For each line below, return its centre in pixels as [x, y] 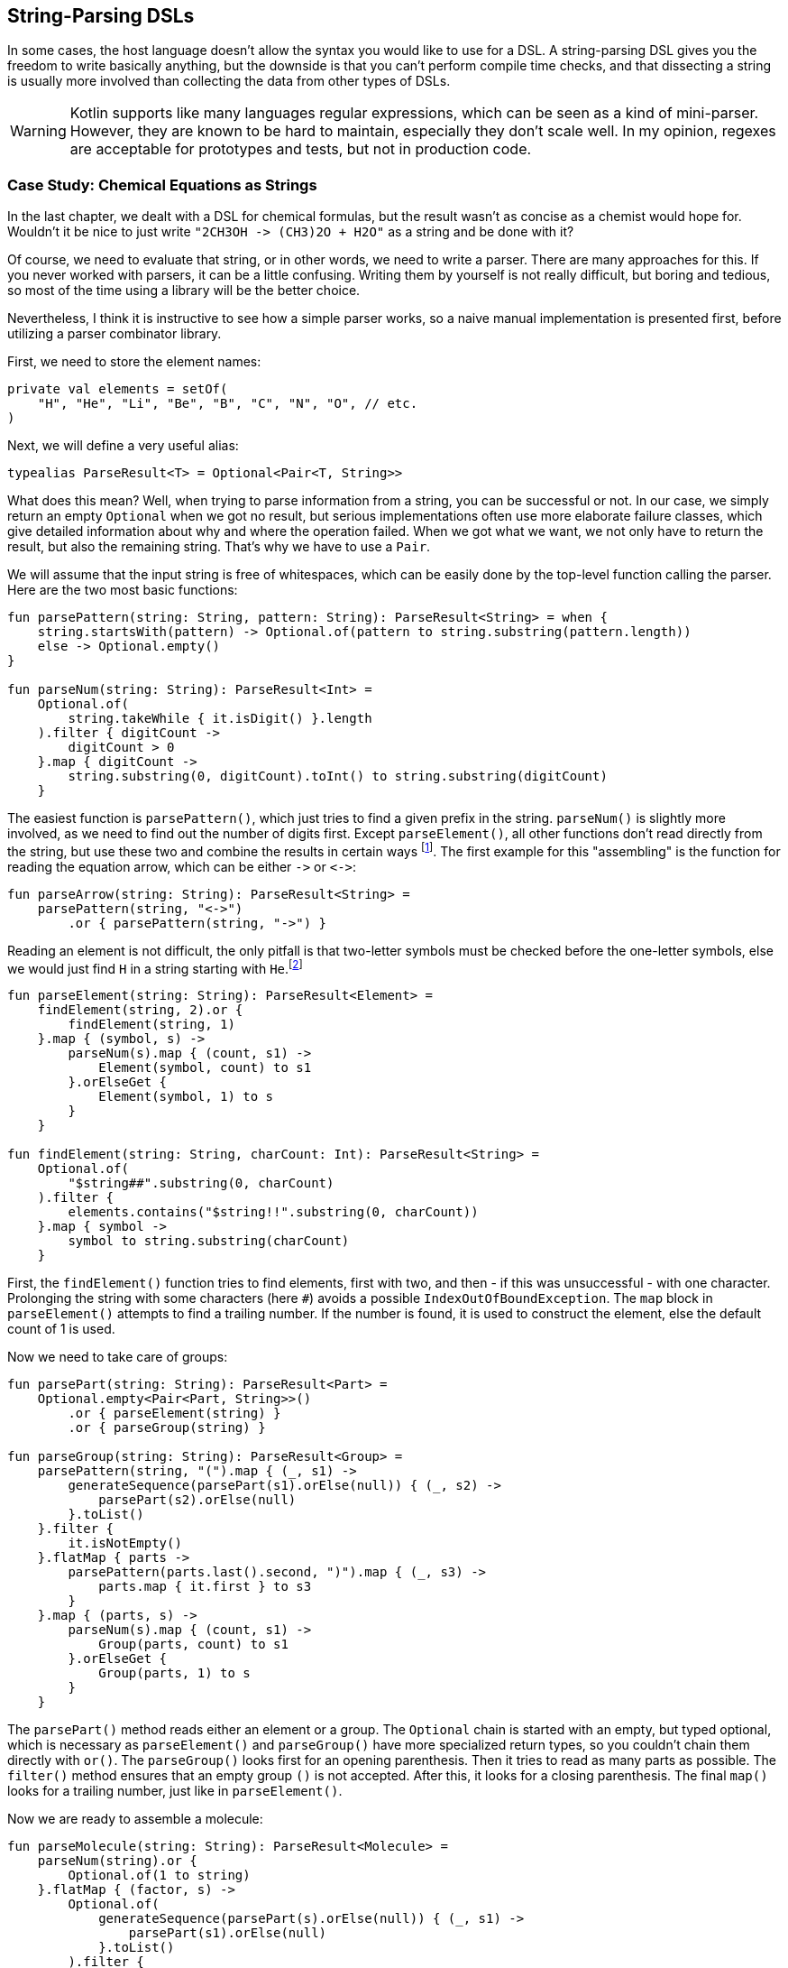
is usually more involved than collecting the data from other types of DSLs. [229, 81]
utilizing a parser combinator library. [115, 334]
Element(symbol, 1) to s [186, 1097]
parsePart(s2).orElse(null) [197, 1500]
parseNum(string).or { [117, 1861]
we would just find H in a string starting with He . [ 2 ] [155, 967]
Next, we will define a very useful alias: [123, 446]
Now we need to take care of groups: [118, 1357]
